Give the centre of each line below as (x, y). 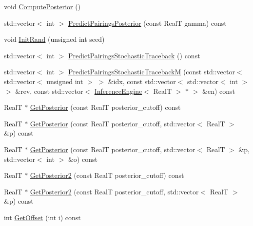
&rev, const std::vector (49, 91)
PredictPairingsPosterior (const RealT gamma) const (147, 23)
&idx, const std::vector (142, 81)
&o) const (83, 159)
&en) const (219, 91)
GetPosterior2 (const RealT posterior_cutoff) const (107, 175)
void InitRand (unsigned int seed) (54, 39)
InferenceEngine (118, 91)
